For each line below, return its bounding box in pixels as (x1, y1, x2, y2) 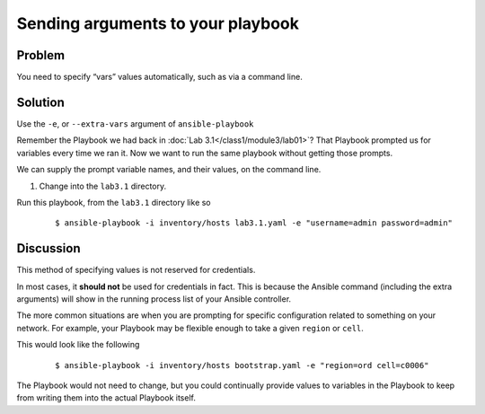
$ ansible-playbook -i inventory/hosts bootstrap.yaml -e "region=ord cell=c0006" (55, 360, 429, 370)
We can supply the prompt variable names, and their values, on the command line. (16, 164, 322, 175)
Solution (16, 94, 65, 110)
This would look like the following (16, 339, 140, 350)
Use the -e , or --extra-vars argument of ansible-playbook (16, 118, 254, 129)
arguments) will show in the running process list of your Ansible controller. (16, 294, 292, 304)
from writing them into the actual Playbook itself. (16, 392, 197, 403)
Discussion (16, 241, 81, 256)
